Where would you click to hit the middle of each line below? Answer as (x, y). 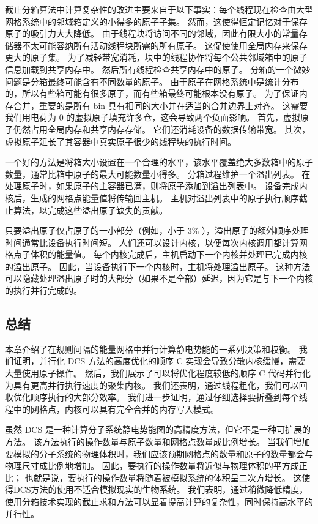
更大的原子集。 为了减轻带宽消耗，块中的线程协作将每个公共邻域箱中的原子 (156, 57)
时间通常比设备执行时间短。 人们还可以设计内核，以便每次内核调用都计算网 (156, 242)
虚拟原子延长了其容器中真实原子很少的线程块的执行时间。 (120, 141)
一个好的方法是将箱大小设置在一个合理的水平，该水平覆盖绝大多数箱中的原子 (159, 162)
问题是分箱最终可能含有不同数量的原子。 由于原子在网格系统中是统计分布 (152, 81)
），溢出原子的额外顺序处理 (256, 230)
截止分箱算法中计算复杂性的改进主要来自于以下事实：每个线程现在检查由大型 (159, 9)
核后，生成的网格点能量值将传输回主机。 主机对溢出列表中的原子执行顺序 (152, 197)
